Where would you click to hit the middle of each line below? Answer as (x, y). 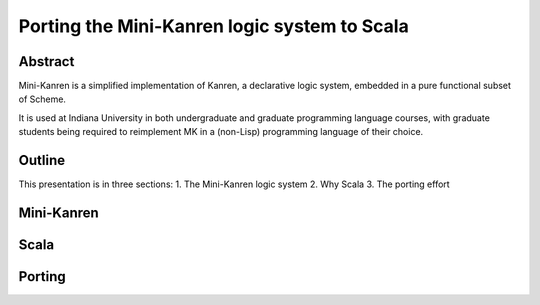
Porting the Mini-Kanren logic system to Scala (213, 26)
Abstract (46, 61)
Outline (41, 160)
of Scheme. (42, 99)
